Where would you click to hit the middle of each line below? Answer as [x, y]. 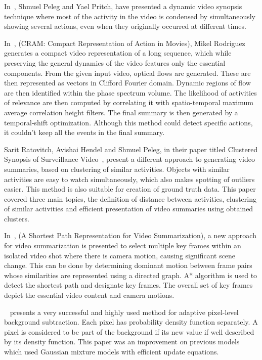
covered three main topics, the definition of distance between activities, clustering [130, 198]
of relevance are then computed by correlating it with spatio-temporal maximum [129, 102]
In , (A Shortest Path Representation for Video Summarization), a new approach [130, 235]
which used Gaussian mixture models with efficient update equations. [112, 351]
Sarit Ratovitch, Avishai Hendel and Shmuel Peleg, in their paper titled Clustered [131, 149]
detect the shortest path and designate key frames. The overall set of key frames [128, 285]
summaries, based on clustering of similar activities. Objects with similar [117, 169]
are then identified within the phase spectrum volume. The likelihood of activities [130, 92]
